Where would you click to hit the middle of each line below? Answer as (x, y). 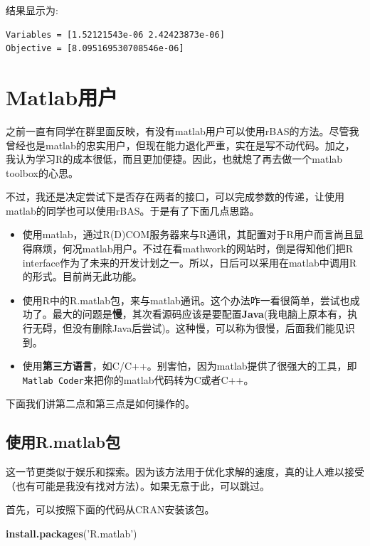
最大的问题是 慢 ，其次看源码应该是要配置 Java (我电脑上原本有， (200, 314)
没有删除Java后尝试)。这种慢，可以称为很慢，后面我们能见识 (213, 328)
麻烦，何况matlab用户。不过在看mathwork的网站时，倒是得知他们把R (192, 248)
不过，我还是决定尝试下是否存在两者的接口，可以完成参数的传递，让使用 (175, 197)
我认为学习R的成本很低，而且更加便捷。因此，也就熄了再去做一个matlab (174, 159)
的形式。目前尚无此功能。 (82, 276)
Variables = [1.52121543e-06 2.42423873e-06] (115, 34)
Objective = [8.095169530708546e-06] (95, 49)
